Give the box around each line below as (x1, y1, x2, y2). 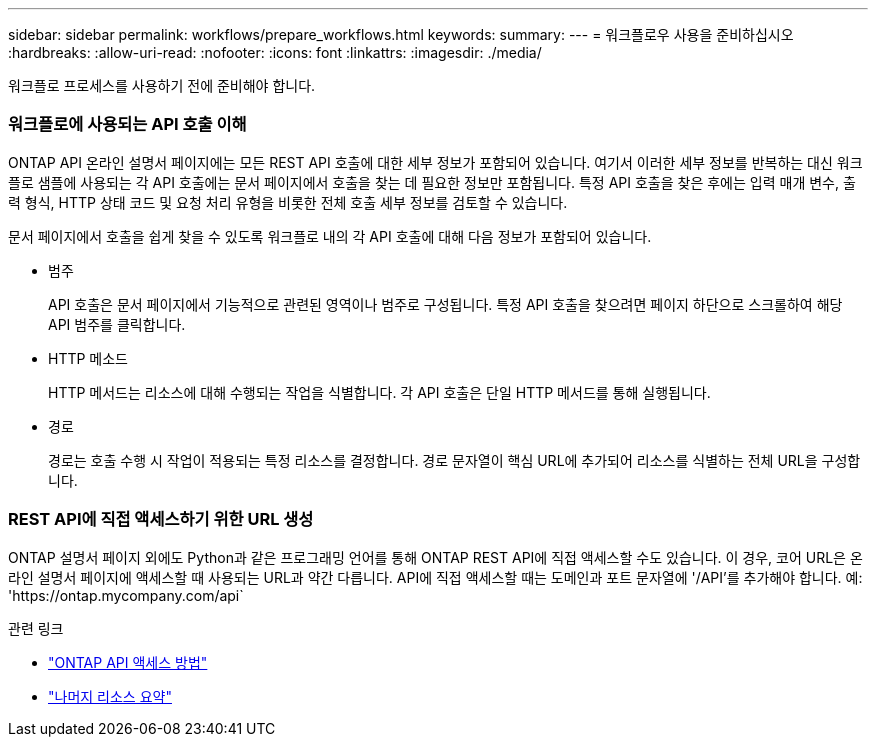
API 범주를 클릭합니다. (48, 315, 186, 333)
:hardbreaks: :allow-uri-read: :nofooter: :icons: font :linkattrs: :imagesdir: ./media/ (8, 44, 542, 61)
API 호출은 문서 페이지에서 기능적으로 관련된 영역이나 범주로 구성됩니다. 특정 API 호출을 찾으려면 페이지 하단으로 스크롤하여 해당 (48, 295, 843, 313)
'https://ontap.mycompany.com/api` (8, 586, 244, 604)
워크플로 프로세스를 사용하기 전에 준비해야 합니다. (8, 77, 316, 94)
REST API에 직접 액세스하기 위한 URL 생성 (8, 509, 314, 530)
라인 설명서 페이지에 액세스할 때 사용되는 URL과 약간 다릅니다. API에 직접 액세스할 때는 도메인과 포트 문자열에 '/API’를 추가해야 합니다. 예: (8, 568, 863, 586)
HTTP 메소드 (48, 349, 128, 367)
